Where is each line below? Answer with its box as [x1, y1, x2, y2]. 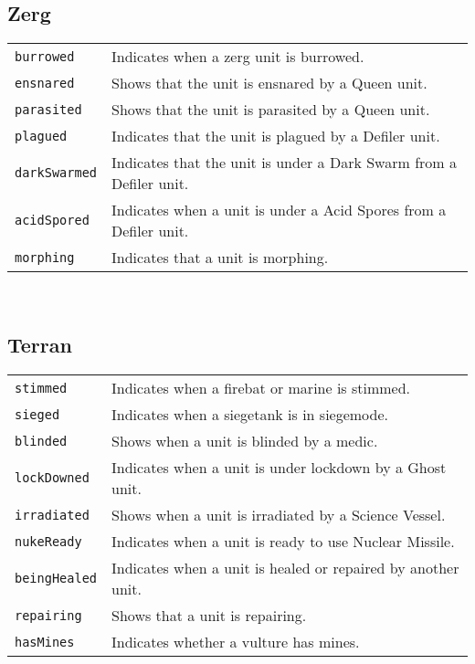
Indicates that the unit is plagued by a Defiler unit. [111, 125, 440, 147]
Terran [7, 331, 72, 359]
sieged [15, 406, 60, 422]
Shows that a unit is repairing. [111, 605, 307, 626]
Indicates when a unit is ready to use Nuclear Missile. [111, 531, 455, 552]
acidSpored [15, 213, 90, 228]
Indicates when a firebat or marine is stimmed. [111, 377, 411, 398]
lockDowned [15, 470, 90, 485]
